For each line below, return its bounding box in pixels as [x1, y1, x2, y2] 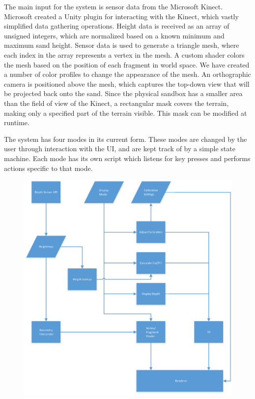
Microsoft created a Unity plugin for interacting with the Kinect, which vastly [4, 11, 239, 21]
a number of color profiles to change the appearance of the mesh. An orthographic [4, 69, 251, 79]
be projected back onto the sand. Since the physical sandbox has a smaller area [4, 88, 243, 99]
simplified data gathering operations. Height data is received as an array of [4, 21, 229, 31]
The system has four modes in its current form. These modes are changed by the [4, 133, 247, 144]
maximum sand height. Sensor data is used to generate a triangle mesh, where [4, 40, 239, 50]
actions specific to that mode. [4, 163, 93, 173]
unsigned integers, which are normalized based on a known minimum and [4, 30, 225, 40]
